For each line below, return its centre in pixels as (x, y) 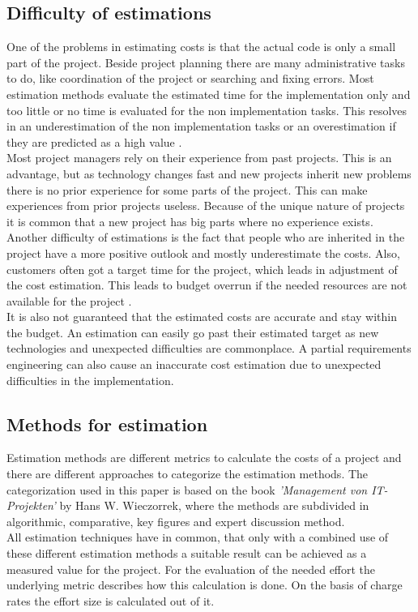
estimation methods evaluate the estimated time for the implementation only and (209, 94)
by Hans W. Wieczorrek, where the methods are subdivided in (214, 505)
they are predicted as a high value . (94, 141)
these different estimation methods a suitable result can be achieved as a (187, 553)
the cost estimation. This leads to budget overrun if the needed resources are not (207, 285)
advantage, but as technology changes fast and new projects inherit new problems (209, 173)
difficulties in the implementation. (90, 380)
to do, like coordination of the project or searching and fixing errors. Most (190, 78)
